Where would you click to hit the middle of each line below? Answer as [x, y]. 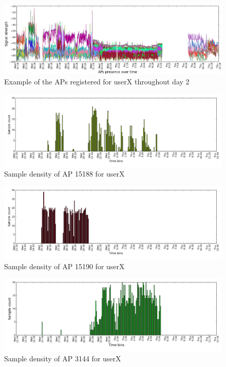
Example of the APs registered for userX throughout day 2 [97, 81]
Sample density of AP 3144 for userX [63, 359]
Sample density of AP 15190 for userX [64, 266]
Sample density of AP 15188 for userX [64, 174]
